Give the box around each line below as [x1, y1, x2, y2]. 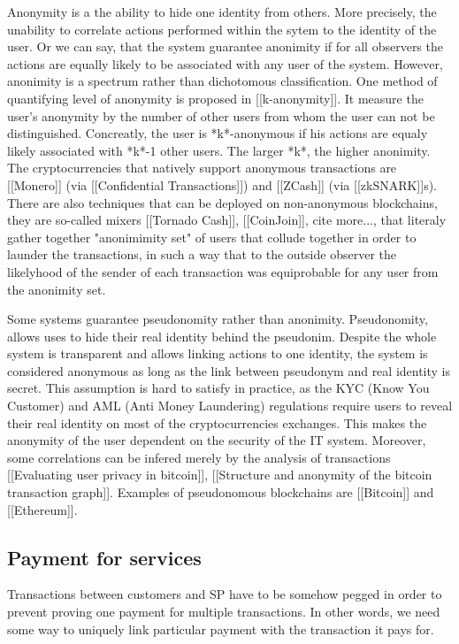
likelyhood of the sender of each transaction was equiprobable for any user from [7, 262, 439, 280]
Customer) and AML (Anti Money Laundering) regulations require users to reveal [7, 396, 453, 415]
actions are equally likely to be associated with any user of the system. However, [7, 54, 443, 73]
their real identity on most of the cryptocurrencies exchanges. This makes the [7, 413, 427, 432]
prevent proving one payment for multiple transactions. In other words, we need [7, 602, 440, 621]
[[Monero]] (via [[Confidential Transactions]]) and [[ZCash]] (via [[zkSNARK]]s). [7, 175, 437, 194]
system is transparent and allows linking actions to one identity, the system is [7, 344, 428, 363]
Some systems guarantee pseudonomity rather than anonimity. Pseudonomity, [7, 310, 428, 328]
